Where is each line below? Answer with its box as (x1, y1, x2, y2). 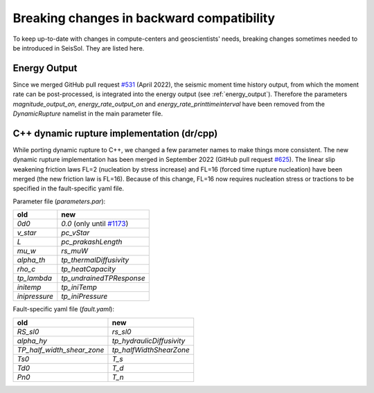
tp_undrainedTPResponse (61, 273, 145, 283)
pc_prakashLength (61, 237, 123, 247)
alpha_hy (17, 336, 48, 345)
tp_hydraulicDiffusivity (112, 336, 186, 345)
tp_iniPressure (61, 291, 108, 301)
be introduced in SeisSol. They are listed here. (12, 44, 145, 52)
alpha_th (17, 255, 46, 265)
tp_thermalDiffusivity (61, 255, 130, 265)
